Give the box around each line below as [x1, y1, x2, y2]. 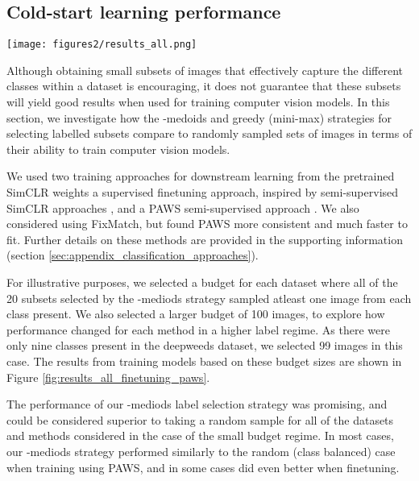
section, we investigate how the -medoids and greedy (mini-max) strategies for [6, 109, 392, 126]
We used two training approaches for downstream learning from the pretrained [6, 168, 395, 185]
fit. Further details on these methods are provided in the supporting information [6, 230, 403, 247]
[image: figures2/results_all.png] [6, 39, 197, 51]
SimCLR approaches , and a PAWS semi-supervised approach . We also [6, 199, 359, 216]
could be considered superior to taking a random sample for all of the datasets [6, 411, 394, 428]
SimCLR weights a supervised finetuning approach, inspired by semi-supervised [6, 184, 399, 201]
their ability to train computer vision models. [6, 140, 230, 157]
